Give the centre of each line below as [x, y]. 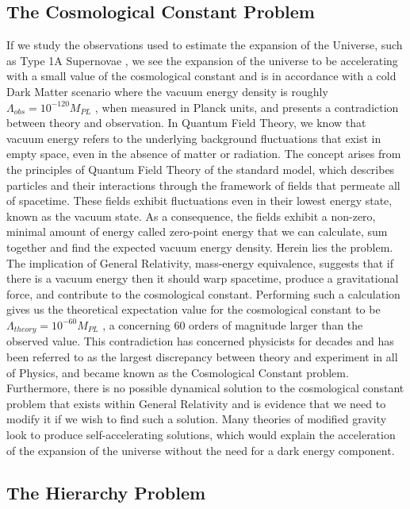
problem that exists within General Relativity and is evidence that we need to [196, 403]
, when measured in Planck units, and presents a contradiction [247, 107]
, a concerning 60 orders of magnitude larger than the [233, 324]
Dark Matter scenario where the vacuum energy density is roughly [167, 91]
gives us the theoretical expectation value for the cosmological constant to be [194, 309]
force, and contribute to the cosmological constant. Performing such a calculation [203, 293]
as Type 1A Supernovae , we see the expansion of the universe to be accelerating [202, 60]
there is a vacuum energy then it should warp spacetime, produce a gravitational [203, 278]
